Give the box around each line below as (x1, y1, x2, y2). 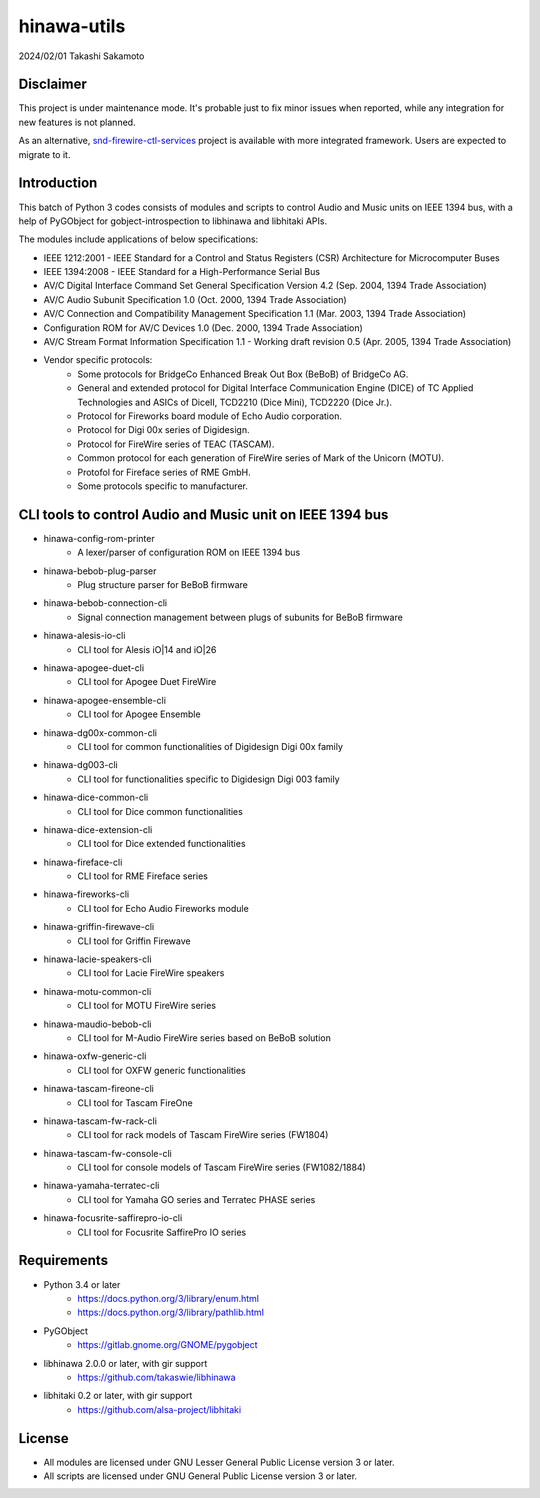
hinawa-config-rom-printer (43, 532, 155, 544)
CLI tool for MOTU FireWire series (77, 1000, 217, 1012)
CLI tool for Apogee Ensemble (77, 708, 201, 720)
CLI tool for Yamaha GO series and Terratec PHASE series (77, 1193, 316, 1205)
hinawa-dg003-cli (43, 759, 119, 771)
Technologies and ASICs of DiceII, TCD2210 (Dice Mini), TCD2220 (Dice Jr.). (77, 396, 393, 408)
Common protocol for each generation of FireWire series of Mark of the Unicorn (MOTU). (77, 452, 445, 464)
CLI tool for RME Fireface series (77, 870, 209, 882)
